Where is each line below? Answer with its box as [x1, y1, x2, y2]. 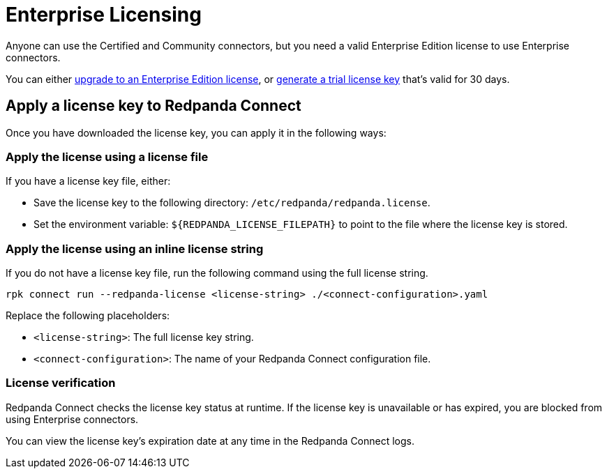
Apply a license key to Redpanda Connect [6, 97, 301, 115]
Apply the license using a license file [6, 149, 209, 164]
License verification [6, 376, 116, 390]
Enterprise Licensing [6, 3, 202, 26]
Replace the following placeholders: [6, 309, 170, 322]
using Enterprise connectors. [6, 413, 139, 425]
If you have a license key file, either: [6, 175, 171, 188]
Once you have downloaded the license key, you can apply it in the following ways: [6, 126, 387, 139]
